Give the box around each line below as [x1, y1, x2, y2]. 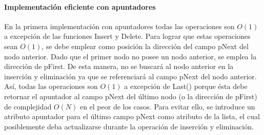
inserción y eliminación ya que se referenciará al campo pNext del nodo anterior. [4, 71, 257, 81]
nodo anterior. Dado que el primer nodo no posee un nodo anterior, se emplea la [4, 51, 257, 61]
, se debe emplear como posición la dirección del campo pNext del [42, 40, 249, 51]
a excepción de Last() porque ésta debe [124, 81, 248, 92]
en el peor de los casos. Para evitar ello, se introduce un [79, 101, 255, 111]
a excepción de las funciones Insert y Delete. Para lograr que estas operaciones [4, 31, 251, 41]
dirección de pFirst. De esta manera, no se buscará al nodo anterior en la [4, 61, 234, 72]
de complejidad [4, 101, 52, 111]
